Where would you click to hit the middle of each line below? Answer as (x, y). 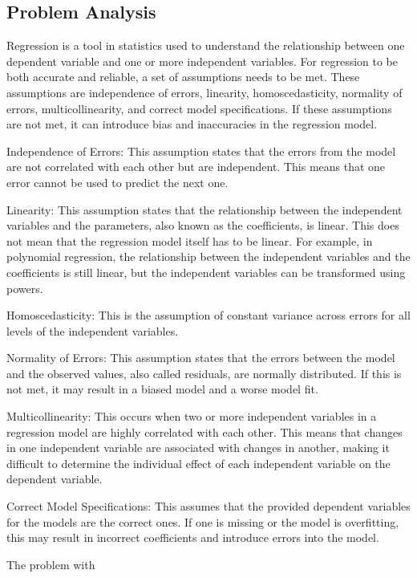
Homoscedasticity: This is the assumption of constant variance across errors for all (208, 315)
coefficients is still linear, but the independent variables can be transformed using (206, 272)
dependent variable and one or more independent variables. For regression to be (202, 61)
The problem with (51, 564)
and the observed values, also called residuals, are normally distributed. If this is (204, 373)
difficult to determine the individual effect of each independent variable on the (198, 463)
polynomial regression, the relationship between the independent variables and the (208, 256)
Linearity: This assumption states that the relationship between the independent (204, 209)
